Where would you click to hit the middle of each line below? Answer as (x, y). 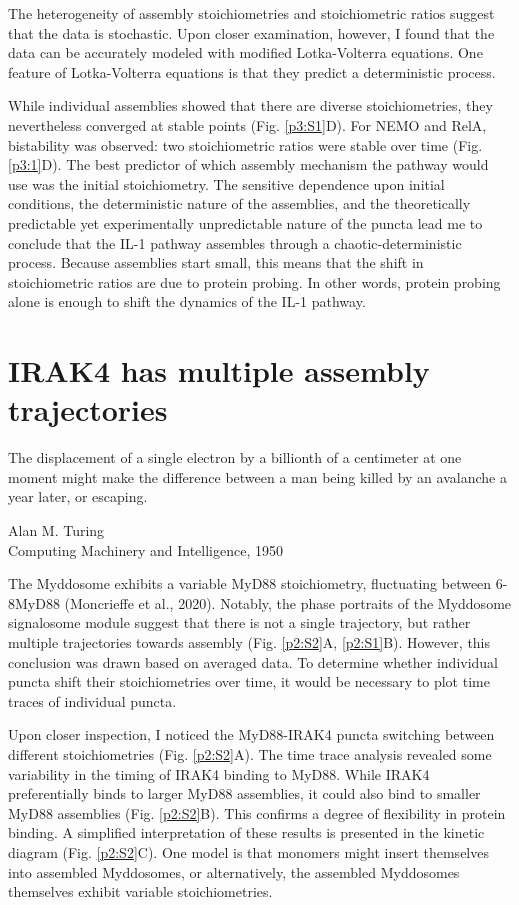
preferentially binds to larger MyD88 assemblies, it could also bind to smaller (244, 793)
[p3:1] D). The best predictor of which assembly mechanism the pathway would (248, 164)
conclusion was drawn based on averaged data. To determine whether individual (253, 661)
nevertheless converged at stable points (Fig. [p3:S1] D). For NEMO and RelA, (247, 124)
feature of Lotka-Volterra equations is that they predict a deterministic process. (252, 71)
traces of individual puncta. (92, 700)
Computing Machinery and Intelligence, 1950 (146, 549)
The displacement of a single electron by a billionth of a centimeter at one (235, 457)
